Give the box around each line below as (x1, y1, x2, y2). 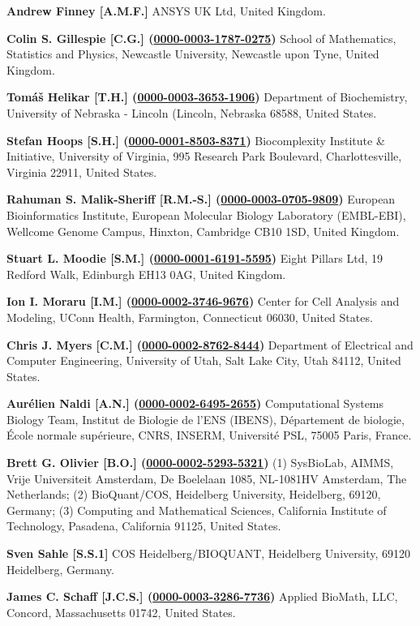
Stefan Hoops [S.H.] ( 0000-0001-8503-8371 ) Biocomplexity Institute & (6, 131, 385, 148)
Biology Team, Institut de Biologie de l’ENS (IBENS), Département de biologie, (6, 410, 405, 427)
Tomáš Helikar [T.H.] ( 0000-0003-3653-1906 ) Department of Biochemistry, (6, 88, 408, 105)
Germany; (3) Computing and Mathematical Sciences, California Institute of (6, 501, 387, 518)
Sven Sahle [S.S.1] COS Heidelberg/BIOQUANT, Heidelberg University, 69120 (6, 545, 410, 562)
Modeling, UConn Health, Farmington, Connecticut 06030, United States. (6, 308, 373, 325)
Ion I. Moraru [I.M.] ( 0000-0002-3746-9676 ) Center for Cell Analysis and (6, 293, 400, 310)
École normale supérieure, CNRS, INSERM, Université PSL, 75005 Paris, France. (6, 427, 412, 444)
